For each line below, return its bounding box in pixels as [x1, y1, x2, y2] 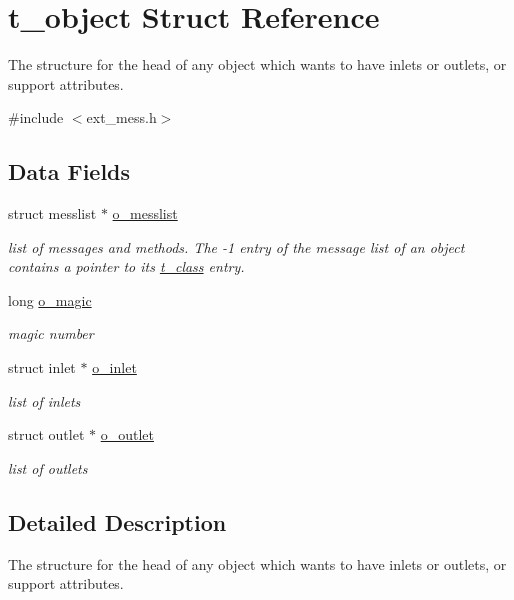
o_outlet [100, 424, 154, 445]
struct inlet [8, 357, 76, 378]
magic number [8, 323, 94, 344]
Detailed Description [8, 506, 227, 537]
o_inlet [92, 357, 137, 378]
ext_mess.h [86, 107, 157, 128]
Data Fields [8, 156, 131, 187]
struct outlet [8, 424, 85, 445]
